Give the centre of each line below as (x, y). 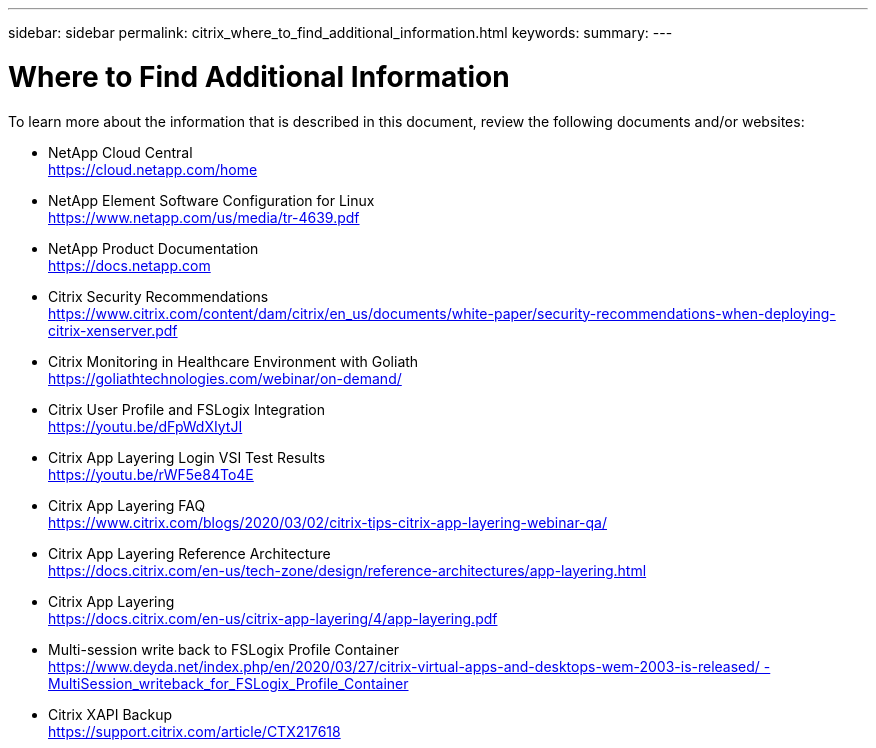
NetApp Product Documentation (153, 248)
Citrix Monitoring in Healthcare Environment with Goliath (233, 361)
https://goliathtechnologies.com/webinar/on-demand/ (225, 378)
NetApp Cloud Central (120, 152)
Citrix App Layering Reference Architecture (189, 553)
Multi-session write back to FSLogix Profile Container (224, 649)
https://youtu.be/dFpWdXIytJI (145, 426)
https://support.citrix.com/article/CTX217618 (194, 731)
